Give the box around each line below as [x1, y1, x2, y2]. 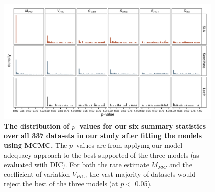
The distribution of [4, 120, 69, 131]
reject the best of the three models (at [4, 178, 118, 189]
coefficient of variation [4, 168, 70, 179]
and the [169, 159, 192, 169]
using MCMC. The [4, 140, 67, 150]
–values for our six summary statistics [75, 120, 206, 131]
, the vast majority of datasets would [85, 168, 196, 179]
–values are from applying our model [72, 140, 183, 150]
